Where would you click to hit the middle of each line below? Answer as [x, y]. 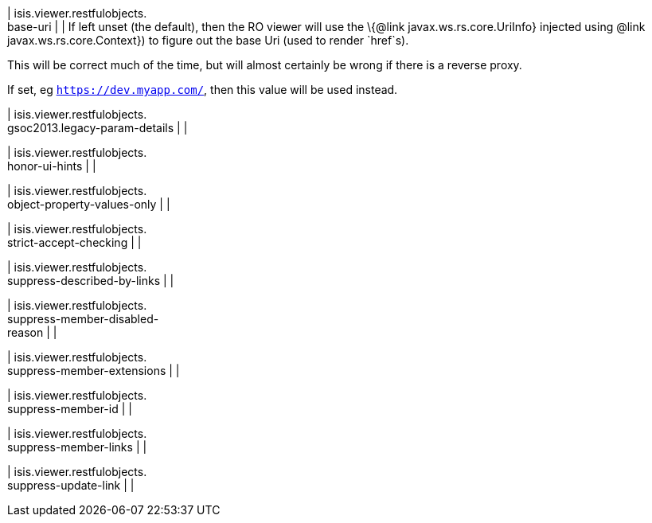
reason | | [32, 332]
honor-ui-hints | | [52, 166]
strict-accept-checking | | [74, 242]
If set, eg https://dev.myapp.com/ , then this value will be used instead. [203, 90]
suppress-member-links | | [77, 447]
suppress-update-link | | [71, 485]
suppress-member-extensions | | [94, 371]
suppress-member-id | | [70, 409]
